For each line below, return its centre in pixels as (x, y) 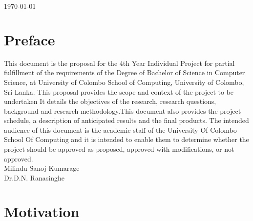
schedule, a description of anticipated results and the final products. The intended (126, 120)
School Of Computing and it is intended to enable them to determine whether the (126, 139)
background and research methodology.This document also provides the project (123, 110)
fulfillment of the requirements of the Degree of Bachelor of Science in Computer (125, 72)
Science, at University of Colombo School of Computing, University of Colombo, (124, 82)
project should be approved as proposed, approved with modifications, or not (119, 149)
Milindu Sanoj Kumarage (42, 168)
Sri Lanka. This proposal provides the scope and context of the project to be (119, 91)
